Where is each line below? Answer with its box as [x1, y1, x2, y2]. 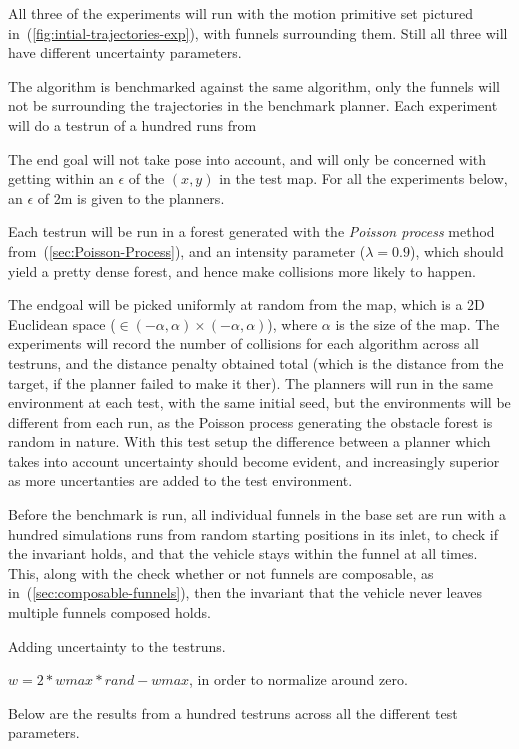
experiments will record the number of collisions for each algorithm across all [8, 333, 479, 354]
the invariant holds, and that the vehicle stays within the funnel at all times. [8, 543, 478, 564]
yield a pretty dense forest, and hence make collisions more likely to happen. [8, 260, 476, 281]
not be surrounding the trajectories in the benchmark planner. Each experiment [8, 95, 498, 116]
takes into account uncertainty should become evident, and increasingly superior [8, 450, 500, 471]
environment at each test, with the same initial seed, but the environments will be [8, 392, 511, 413]
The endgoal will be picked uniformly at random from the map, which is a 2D [8, 294, 485, 315]
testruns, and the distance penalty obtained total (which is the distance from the [8, 352, 504, 373]
